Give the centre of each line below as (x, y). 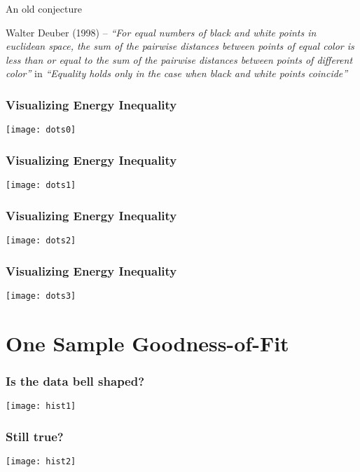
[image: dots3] (41, 296)
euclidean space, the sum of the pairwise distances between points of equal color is (180, 46)
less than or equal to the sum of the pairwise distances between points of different (179, 59)
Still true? (35, 436)
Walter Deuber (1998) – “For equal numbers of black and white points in (161, 32)
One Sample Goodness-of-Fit (147, 343)
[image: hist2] (41, 461)
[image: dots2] (41, 240)
